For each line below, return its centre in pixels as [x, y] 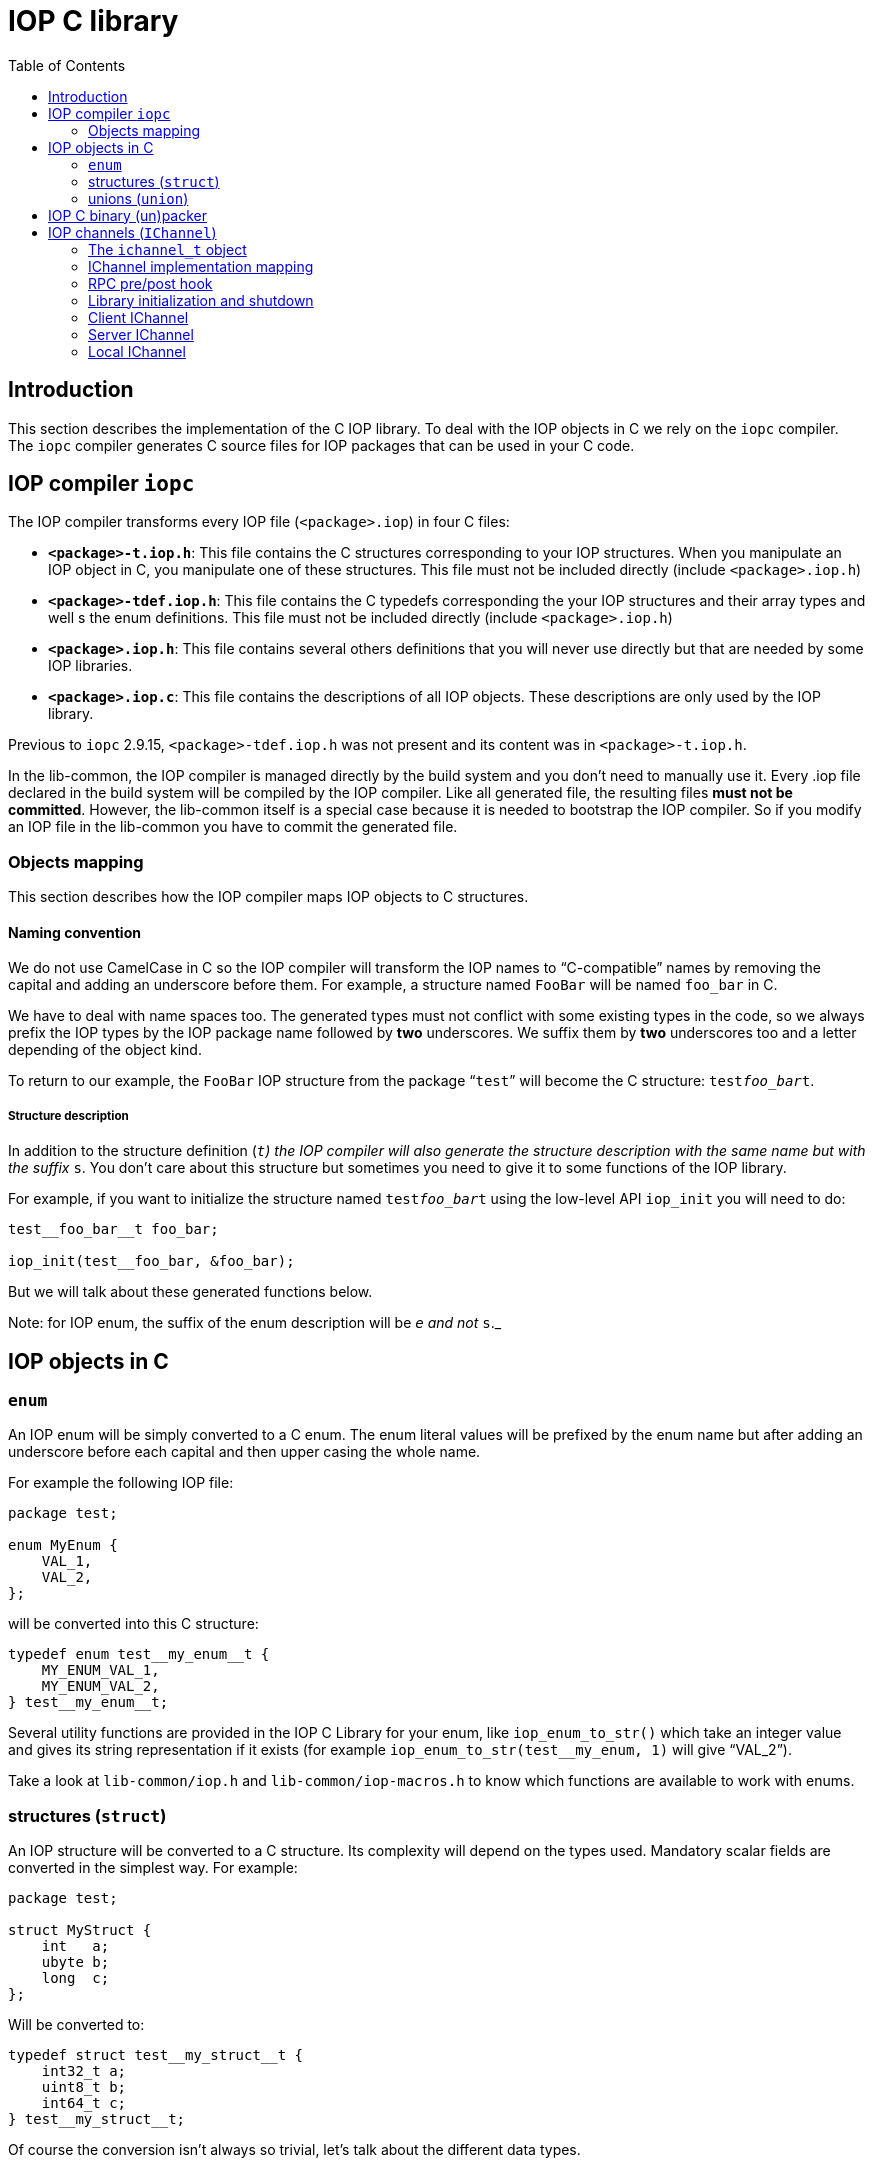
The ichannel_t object [167, 249]
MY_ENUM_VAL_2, [100, 1686]
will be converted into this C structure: [133, 1624]
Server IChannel [141, 334]
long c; [75, 1978]
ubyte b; [75, 1962]
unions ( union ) [138, 198]
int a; [75, 1946]
